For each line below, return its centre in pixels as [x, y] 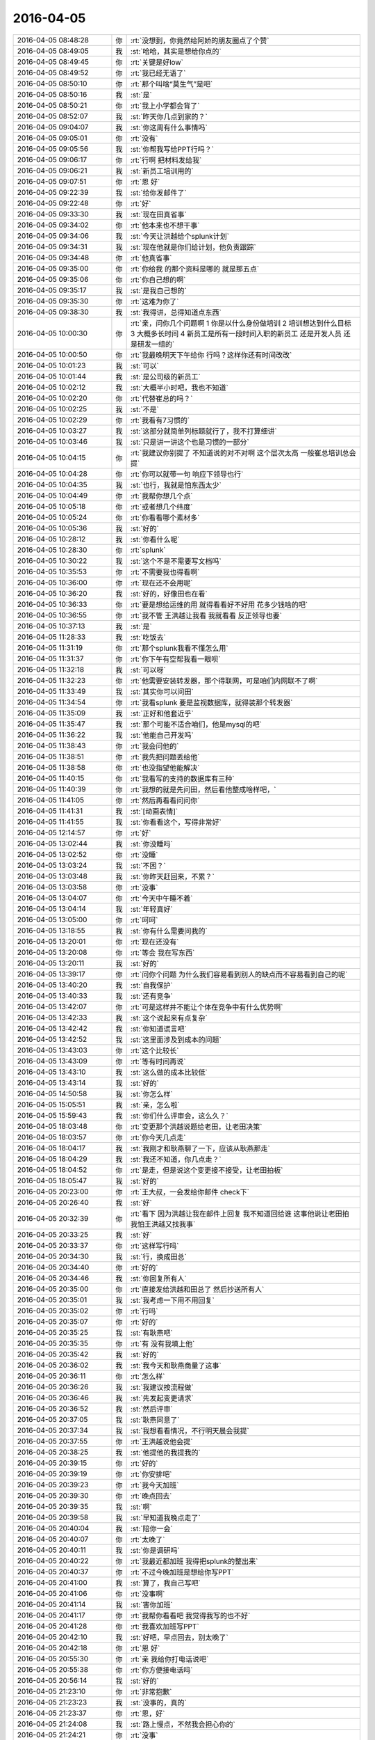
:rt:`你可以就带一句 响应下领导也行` [187, 474]
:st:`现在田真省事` [158, 214]
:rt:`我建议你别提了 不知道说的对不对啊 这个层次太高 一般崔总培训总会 [243, 452]
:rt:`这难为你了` [155, 301]
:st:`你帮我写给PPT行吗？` [172, 149]
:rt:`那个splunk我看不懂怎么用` [179, 648]
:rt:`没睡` [144, 855]
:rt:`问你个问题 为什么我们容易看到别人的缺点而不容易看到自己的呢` [239, 974]
